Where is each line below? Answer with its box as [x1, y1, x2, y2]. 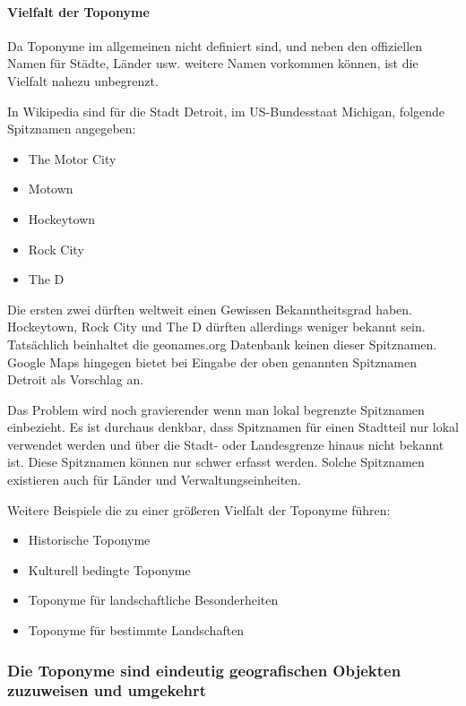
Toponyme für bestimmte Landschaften [28, 621, 245, 640]
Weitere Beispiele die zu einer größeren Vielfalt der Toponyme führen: [7, 500, 391, 519]
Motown [28, 179, 73, 198]
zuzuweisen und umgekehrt [7, 679, 207, 702]
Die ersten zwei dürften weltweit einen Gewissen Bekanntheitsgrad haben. [7, 299, 412, 318]
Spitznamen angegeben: [7, 119, 136, 138]
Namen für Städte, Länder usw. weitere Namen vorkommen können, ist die [7, 54, 419, 73]
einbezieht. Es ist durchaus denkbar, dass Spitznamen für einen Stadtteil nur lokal [7, 418, 460, 436]
